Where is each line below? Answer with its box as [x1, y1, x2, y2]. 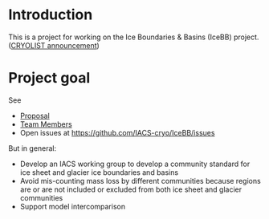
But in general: [8, 143, 57, 153]
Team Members [19, 119, 72, 129]
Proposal [19, 111, 50, 120]
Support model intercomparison [19, 201, 126, 211]
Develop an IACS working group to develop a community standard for [19, 159, 251, 168]
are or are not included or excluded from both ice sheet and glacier [19, 185, 243, 194]
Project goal [8, 69, 91, 87]
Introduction [8, 6, 93, 24]
